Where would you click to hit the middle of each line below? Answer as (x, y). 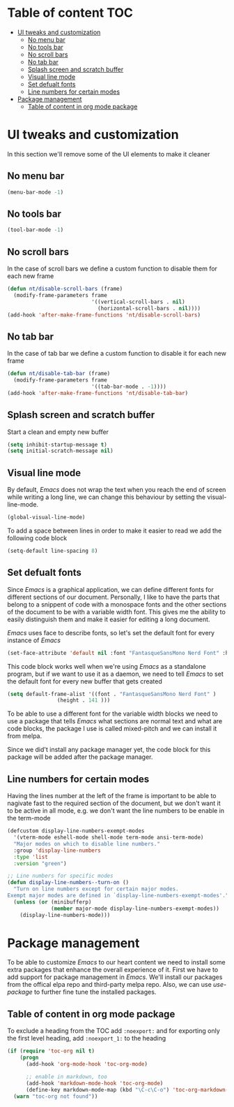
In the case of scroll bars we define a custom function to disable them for (112, 269)
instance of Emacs (34, 640)
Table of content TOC (70, 13)
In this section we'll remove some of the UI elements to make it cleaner (109, 154)
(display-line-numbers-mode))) (65, 915)
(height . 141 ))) (84, 700)
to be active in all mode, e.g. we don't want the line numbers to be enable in (116, 811)
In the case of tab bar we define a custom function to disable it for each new (117, 354)
